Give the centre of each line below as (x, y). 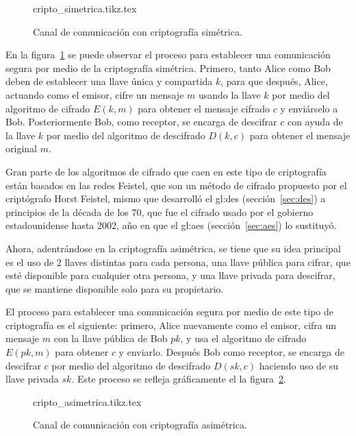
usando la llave (230, 94)
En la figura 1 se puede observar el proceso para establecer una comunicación (168, 54)
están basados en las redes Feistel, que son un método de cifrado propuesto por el (176, 185)
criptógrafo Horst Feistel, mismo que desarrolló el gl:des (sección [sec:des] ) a (166, 198)
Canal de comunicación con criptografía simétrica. (138, 31)
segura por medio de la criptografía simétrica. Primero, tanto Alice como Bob (168, 68)
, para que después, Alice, (274, 81)
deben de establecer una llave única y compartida (109, 81)
